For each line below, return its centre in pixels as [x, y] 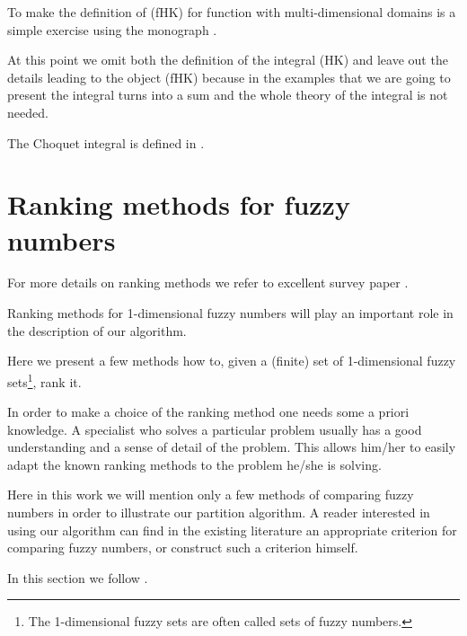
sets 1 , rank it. [44, 380]
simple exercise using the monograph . [112, 29]
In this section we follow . [78, 577]
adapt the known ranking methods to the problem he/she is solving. [194, 464]
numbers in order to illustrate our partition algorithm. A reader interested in [219, 512]
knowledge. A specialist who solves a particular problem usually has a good [215, 429]
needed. [28, 112]
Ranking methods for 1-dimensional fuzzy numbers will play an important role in [230, 313]
